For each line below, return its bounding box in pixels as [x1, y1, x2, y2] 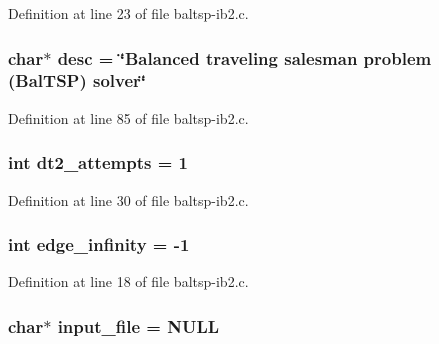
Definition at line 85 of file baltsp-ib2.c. [8, 107, 249, 128]
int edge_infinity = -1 [8, 232, 190, 257]
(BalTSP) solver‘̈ [8, 68, 147, 93]
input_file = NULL [57, 313, 220, 338]
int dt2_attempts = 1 [8, 150, 188, 175]
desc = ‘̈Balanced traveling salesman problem [57, 45, 432, 70]
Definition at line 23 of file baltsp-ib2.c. [8, 3, 249, 23]
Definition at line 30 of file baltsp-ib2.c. [8, 189, 249, 210]
